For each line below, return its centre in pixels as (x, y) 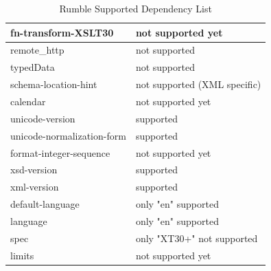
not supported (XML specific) (198, 84)
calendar (28, 101)
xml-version (35, 187)
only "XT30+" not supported (197, 238)
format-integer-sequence (60, 152)
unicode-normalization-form (68, 135)
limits (22, 255)
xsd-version (34, 170)
